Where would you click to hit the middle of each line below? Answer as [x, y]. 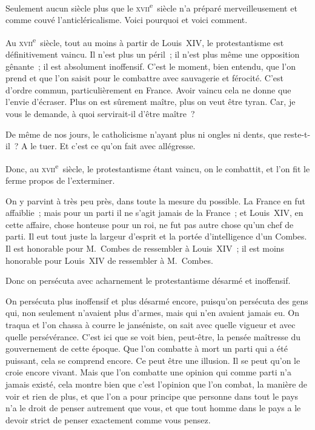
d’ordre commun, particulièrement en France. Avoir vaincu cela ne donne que [148, 89]
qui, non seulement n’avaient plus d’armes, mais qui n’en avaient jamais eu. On [152, 313]
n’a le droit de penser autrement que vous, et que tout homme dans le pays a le [153, 408]
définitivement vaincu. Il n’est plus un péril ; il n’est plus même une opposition [153, 54]
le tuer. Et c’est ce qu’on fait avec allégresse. [113, 146]
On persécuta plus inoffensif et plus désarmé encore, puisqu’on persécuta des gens [157, 301]
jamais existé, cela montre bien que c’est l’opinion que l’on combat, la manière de [157, 384]
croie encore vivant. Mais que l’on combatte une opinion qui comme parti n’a [148, 372]
